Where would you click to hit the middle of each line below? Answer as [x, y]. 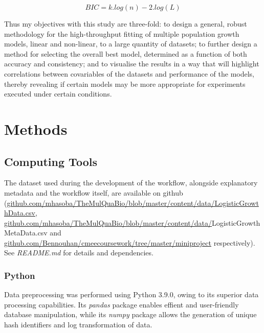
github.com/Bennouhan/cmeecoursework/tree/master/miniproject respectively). [130, 242]
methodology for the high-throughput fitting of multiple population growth [122, 33]
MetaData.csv [26, 233]
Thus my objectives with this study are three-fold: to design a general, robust [126, 23]
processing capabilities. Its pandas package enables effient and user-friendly [122, 304]
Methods [36, 128]
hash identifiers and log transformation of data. [78, 325]
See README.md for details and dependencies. [79, 253]
